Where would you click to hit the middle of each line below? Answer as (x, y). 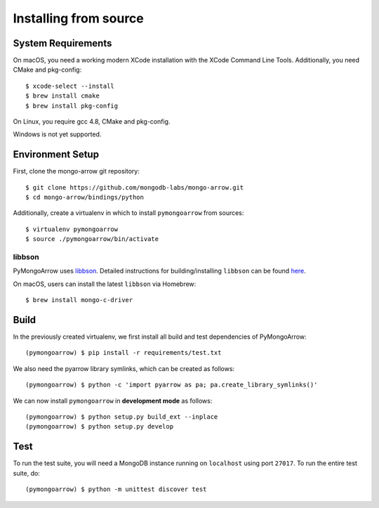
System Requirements (62, 43)
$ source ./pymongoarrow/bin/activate (92, 239)
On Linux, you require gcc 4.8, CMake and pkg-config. (92, 122)
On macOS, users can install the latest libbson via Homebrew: (105, 284)
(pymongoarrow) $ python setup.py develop (100, 426)
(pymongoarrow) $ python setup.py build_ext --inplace (122, 417)
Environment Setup (56, 155)
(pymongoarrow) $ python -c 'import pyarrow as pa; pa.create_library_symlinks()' (172, 385)
